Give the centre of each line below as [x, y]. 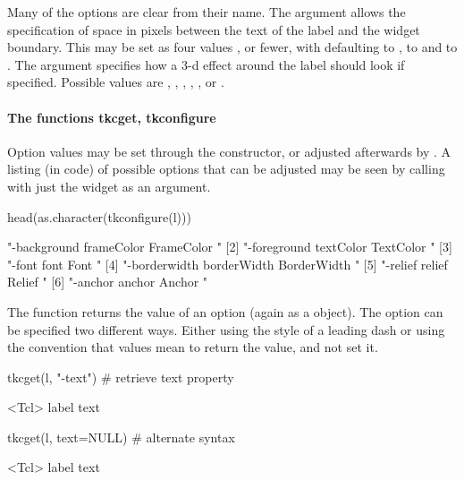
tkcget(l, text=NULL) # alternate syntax [121, 437]
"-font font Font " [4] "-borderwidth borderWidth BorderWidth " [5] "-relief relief [228, 264]
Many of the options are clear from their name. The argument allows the [207, 12]
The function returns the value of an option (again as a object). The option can [225, 311]
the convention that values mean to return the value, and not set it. [193, 347]
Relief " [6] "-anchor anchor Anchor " [108, 282]
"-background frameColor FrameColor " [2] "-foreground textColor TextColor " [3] [230, 247]
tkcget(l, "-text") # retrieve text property [121, 377]
